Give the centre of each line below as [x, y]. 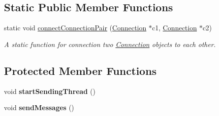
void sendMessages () [39, 107]
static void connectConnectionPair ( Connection [75, 28]
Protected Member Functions [80, 70]
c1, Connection [174, 28]
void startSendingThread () [50, 91]
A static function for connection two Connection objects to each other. [110, 44]
